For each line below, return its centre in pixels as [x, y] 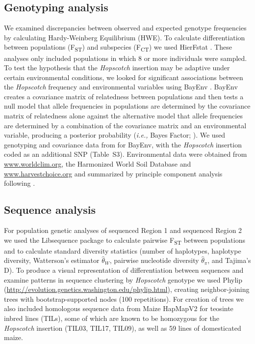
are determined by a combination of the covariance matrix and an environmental [125, 125]
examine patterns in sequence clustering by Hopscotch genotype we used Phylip [123, 279]
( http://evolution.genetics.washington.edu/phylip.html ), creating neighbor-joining [127, 289]
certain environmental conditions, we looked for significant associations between [124, 77]
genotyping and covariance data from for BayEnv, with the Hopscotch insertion [123, 144]
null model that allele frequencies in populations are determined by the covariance [127, 106]
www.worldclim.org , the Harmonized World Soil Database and [98, 164]
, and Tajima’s [229, 260]
